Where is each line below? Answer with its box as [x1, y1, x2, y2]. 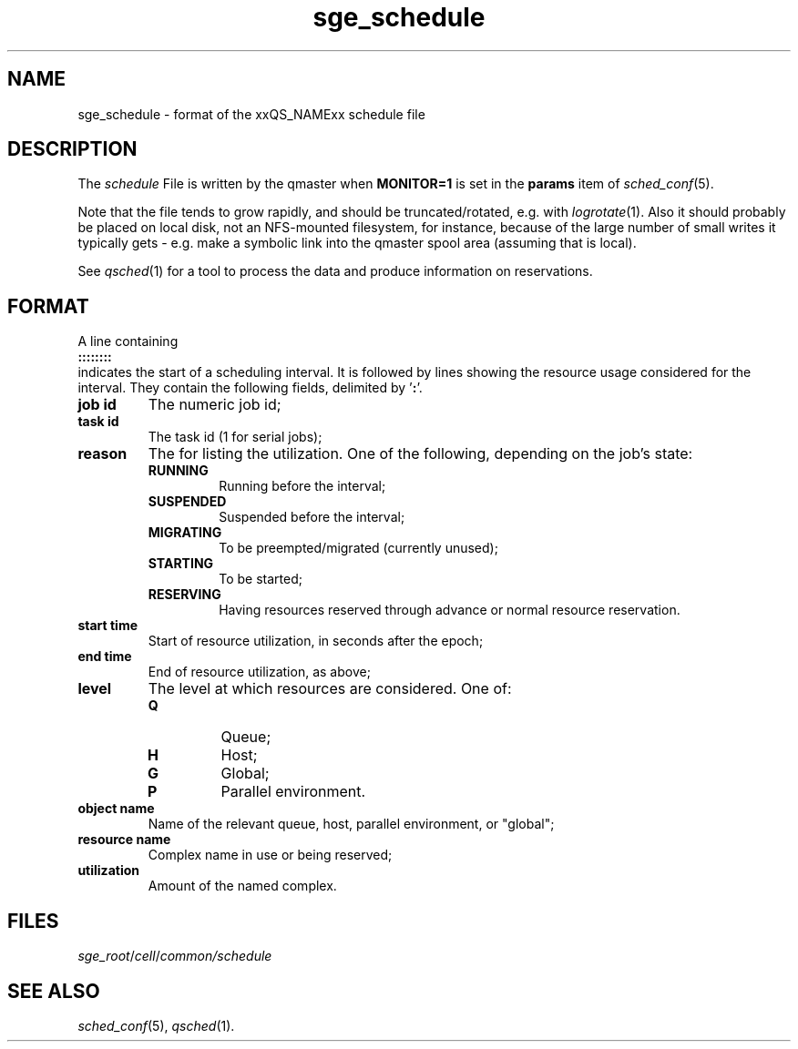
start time [77, 617, 138, 634]
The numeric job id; [148, 395, 281, 414]
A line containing [77, 333, 179, 350]
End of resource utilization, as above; [148, 664, 371, 680]
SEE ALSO [7, 979, 100, 1003]
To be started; [219, 571, 302, 587]
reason [77, 444, 128, 463]
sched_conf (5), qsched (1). [77, 1017, 235, 1034]
